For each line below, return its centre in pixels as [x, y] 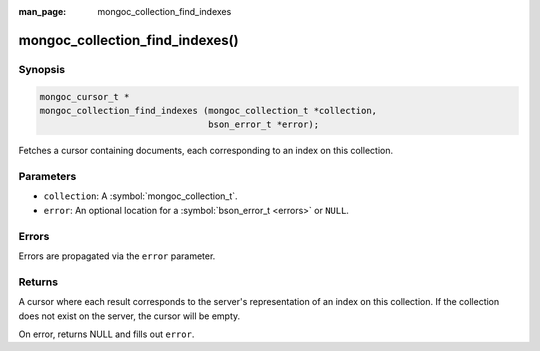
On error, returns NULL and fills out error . [106, 334]
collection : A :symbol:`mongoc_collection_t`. [141, 196]
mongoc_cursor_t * [84, 96]
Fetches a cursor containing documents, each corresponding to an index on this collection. [206, 151]
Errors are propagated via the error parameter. [117, 256]
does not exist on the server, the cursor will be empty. [129, 316]
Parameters [47, 177]
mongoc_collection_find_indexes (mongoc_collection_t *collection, [208, 110]
